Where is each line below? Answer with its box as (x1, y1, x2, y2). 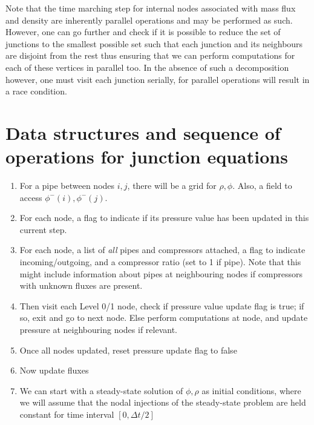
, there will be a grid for (127, 179, 217, 192)
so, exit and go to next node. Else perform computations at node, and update (19, 311, 308, 324)
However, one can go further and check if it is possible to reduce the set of (5, 25, 281, 38)
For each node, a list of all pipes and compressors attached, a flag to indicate (19, 243, 306, 256)
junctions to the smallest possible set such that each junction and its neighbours (5, 37, 303, 50)
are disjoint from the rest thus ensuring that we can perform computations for (5, 49, 295, 62)
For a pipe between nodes (19, 179, 115, 192)
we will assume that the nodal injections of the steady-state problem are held (19, 396, 306, 409)
